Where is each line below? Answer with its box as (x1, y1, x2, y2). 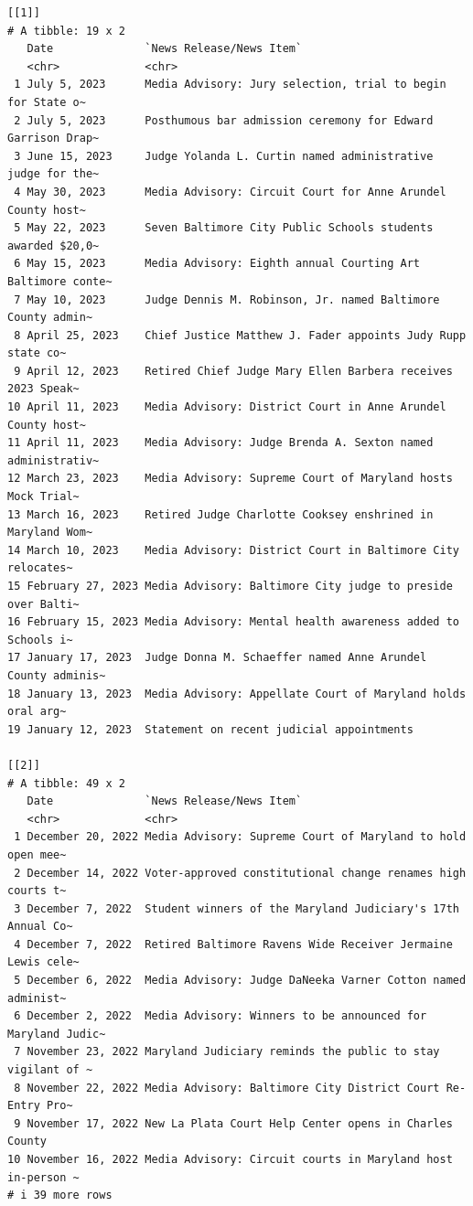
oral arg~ (7, 705, 67, 719)
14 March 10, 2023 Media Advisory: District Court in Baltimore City (7, 543, 459, 557)
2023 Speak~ (7, 382, 80, 396)
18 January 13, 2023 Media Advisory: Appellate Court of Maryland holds (7, 687, 467, 700)
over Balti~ (7, 597, 80, 611)
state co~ (7, 347, 67, 360)
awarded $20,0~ (7, 239, 100, 252)
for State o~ (7, 95, 86, 109)
